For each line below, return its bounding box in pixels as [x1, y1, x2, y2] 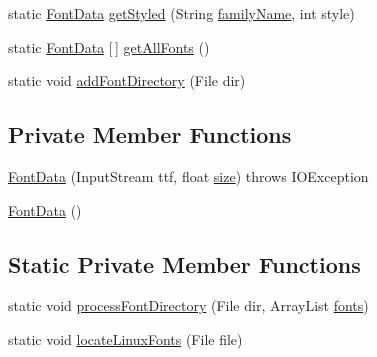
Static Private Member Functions [8, 248, 361, 279]
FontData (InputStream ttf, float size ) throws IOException [8, 165, 369, 186]
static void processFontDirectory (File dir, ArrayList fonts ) [8, 295, 369, 316]
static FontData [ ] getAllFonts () [8, 36, 210, 57]
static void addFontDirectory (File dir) [8, 70, 246, 91]
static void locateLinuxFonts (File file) [8, 328, 243, 349]
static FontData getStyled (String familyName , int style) [8, 3, 355, 23]
